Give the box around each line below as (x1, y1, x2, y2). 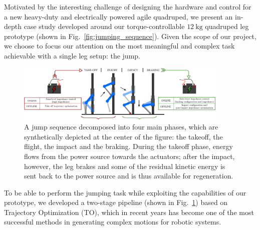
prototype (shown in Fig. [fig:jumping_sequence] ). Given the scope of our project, (4, 30, 256, 41)
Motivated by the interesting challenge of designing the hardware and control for (4, 1, 251, 11)
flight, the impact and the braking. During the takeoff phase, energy (24, 141, 233, 151)
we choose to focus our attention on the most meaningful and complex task (4, 40, 235, 51)
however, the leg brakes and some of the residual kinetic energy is (24, 160, 225, 171)
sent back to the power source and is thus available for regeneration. (24, 170, 233, 181)
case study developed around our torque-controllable (24, 21, 185, 31)
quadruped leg (205, 21, 249, 31)
